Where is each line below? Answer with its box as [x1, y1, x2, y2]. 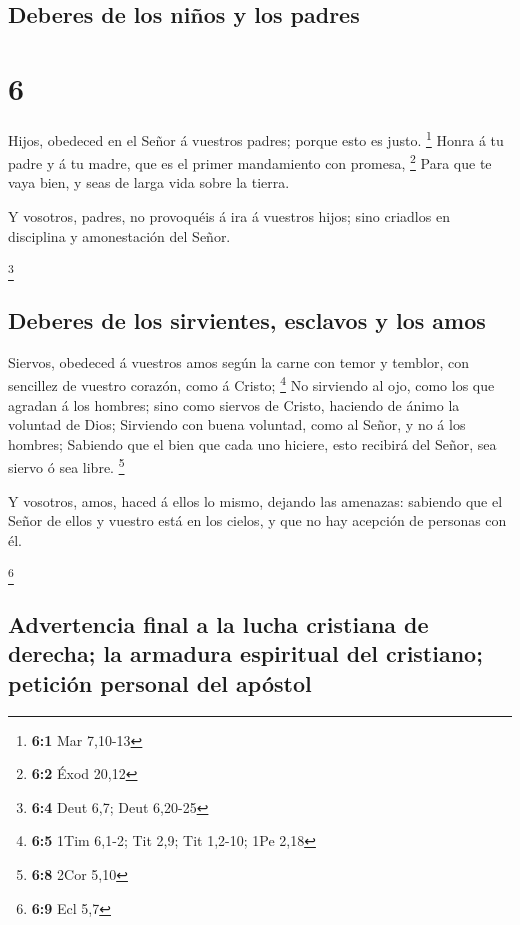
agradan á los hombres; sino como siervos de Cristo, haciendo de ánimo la [8, 394, 460, 415]
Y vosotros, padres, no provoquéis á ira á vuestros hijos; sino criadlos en [8, 206, 450, 226]
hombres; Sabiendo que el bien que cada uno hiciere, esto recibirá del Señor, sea [8, 433, 497, 454]
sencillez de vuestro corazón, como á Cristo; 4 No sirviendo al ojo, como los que [8, 372, 495, 395]
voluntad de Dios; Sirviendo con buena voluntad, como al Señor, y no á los [8, 414, 466, 435]
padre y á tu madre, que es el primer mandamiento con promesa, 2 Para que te [8, 150, 492, 173]
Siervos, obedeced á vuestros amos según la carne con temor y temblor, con [8, 351, 469, 372]
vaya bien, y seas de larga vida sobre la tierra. [8, 172, 290, 193]
